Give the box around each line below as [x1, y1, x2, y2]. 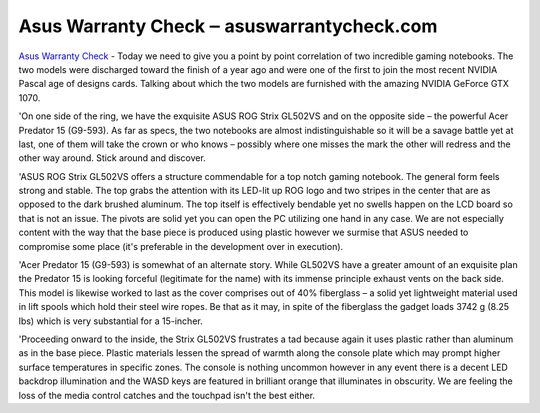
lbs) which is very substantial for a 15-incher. [18, 315, 204, 327]
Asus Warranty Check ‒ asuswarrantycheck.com [18, 15, 438, 37]
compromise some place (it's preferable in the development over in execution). [18, 240, 344, 252]
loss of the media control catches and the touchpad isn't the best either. [18, 389, 315, 401]
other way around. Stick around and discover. [18, 152, 207, 164]
